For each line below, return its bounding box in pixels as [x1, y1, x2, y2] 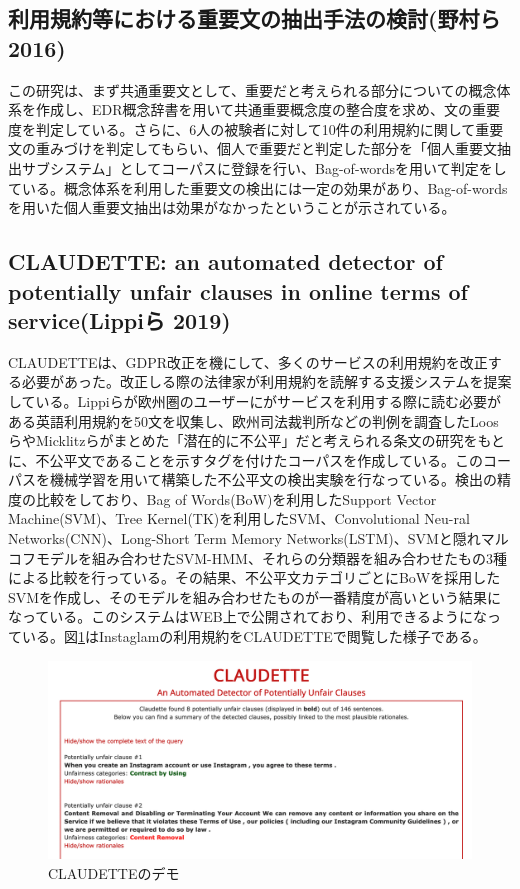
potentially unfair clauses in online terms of [8, 275, 468, 306]
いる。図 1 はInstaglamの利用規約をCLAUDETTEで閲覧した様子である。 [21, 626, 487, 647]
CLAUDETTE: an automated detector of [8, 246, 443, 277]
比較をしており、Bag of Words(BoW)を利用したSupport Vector [35, 488, 437, 509]
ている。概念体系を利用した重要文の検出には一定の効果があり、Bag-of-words [8, 177, 508, 198]
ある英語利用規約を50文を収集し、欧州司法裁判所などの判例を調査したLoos [8, 410, 499, 431]
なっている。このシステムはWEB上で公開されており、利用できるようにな [8, 606, 488, 627]
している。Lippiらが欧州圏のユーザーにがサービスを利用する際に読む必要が [8, 390, 502, 411]
